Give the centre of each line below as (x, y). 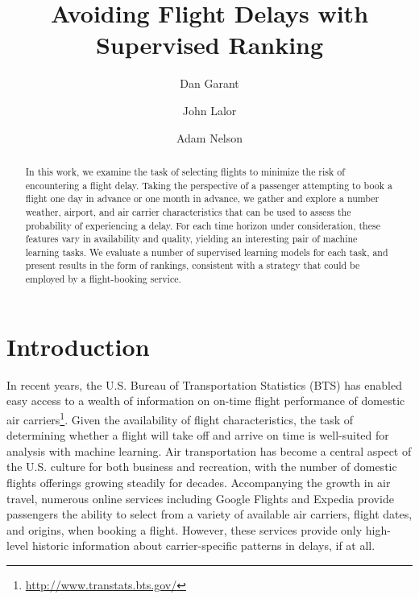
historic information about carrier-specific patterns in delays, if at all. (203, 545)
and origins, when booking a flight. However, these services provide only (185, 529)
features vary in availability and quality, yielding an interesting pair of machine (191, 239)
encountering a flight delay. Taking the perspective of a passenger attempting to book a (209, 185)
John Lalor (209, 110)
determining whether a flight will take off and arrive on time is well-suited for (198, 435)
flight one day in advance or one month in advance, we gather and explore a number (202, 198)
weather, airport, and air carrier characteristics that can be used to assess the (188, 211)
